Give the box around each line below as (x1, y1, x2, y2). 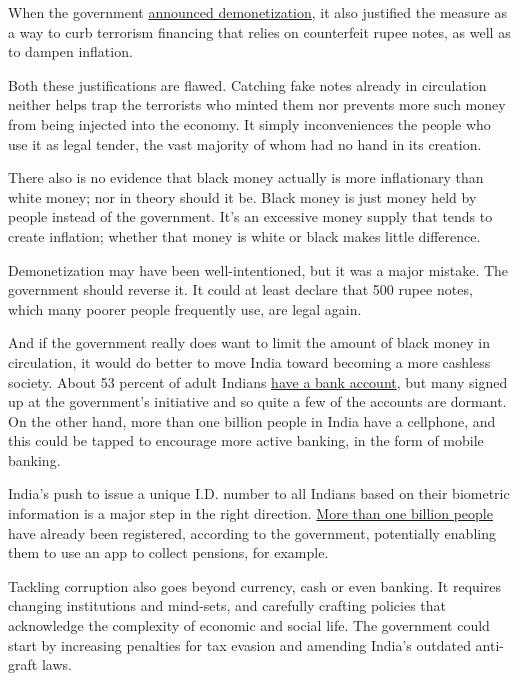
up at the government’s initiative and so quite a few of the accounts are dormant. (8, 391, 507, 412)
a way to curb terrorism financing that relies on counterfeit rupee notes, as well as (8, 21, 511, 42)
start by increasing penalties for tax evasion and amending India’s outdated (8, 634, 471, 655)
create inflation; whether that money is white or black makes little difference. (8, 225, 481, 246)
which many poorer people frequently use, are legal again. (8, 298, 362, 319)
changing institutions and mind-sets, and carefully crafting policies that (8, 595, 447, 616)
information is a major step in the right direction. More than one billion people (8, 503, 493, 524)
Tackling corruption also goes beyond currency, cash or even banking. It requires (8, 575, 501, 596)
